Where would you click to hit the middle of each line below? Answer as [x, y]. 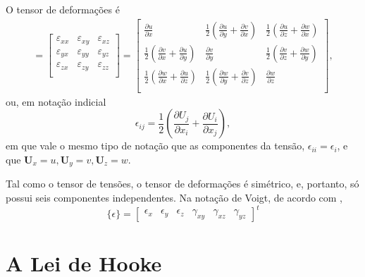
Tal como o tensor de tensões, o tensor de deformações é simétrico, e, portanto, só [182, 184]
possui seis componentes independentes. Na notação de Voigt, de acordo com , [174, 197]
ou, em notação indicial [56, 101]
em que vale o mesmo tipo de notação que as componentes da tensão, [155, 146]
